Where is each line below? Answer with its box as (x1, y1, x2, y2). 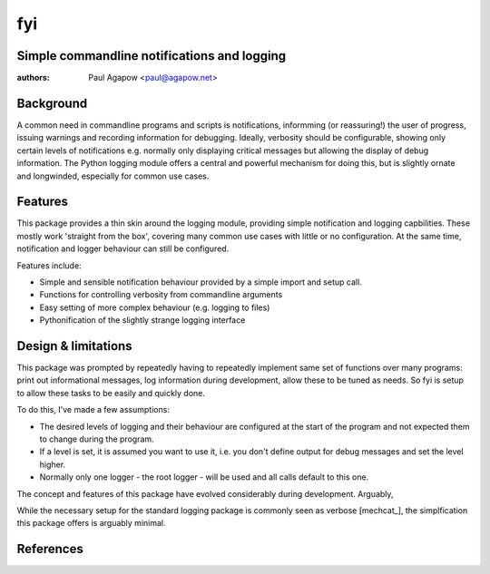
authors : (16, 73, 50, 83)
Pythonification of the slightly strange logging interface (39, 315, 246, 326)
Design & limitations (16, 338, 132, 354)
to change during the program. (39, 433, 154, 444)
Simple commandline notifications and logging (16, 48, 287, 63)
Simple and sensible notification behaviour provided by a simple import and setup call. (39, 277, 362, 287)
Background (16, 95, 88, 111)
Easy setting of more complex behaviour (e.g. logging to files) (39, 302, 270, 313)
